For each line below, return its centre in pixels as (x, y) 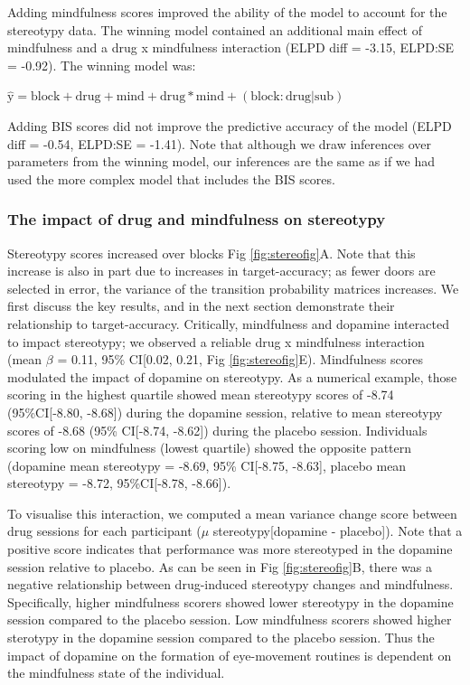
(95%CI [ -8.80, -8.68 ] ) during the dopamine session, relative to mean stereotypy (225, 412)
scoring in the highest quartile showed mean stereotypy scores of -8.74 (201, 394)
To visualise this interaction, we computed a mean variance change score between (232, 513)
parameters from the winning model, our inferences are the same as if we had (221, 161)
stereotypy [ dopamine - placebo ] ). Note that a (338, 531)
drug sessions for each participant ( (104, 531)
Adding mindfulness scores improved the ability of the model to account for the (227, 12)
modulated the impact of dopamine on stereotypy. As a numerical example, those (232, 376)
